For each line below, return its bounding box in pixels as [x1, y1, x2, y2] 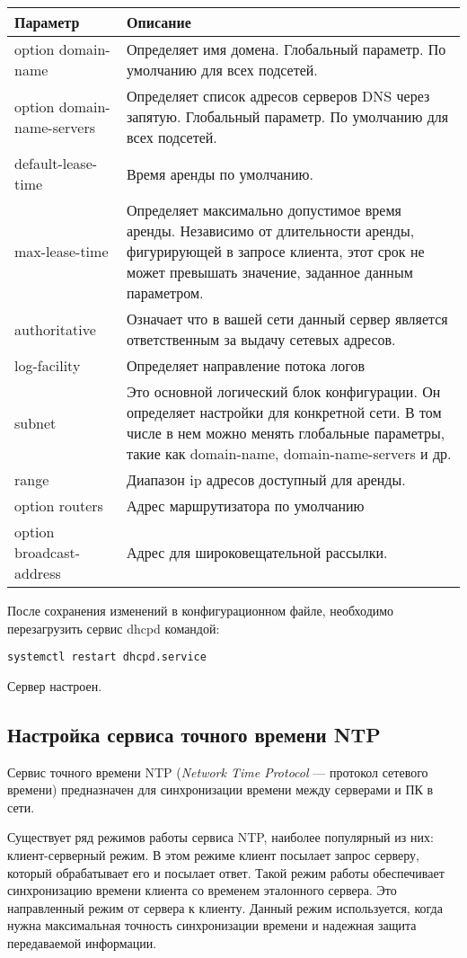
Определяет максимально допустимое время [127, 200, 401, 220]
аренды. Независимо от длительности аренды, [127, 220, 415, 241]
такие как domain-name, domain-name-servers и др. [127, 443, 452, 464]
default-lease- [14, 153, 98, 173]
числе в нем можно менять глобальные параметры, [127, 422, 445, 443]
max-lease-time [14, 241, 109, 262]
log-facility [14, 355, 81, 376]
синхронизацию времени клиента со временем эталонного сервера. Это [7, 881, 397, 900]
